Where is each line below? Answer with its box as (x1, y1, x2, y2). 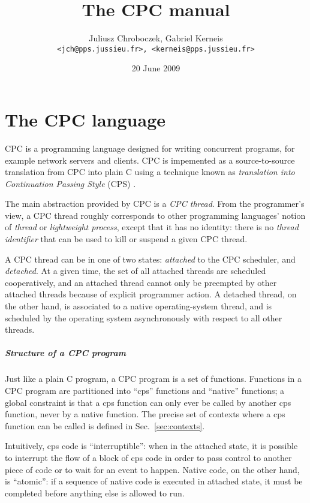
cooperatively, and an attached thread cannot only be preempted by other (5, 276, 277, 288)
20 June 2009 (131, 62, 180, 74)
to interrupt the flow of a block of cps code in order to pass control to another (5, 451, 292, 463)
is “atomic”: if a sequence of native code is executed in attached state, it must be (5, 475, 303, 487)
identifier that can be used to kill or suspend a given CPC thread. (5, 233, 248, 245)
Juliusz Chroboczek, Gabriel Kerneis (89, 32, 223, 44)
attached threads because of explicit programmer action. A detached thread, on (5, 288, 297, 300)
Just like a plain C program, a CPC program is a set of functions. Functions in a (5, 372, 302, 385)
